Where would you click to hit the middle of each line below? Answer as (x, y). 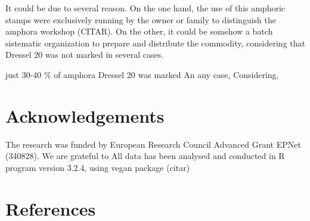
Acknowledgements (85, 115)
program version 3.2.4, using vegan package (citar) (98, 167)
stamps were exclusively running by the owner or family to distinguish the (141, 19)
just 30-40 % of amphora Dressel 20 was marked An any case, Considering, (142, 74)
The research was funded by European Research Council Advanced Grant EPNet (153, 144)
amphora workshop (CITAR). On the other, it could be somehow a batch (139, 31)
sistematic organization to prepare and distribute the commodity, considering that (155, 43)
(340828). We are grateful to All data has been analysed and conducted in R (145, 156)
